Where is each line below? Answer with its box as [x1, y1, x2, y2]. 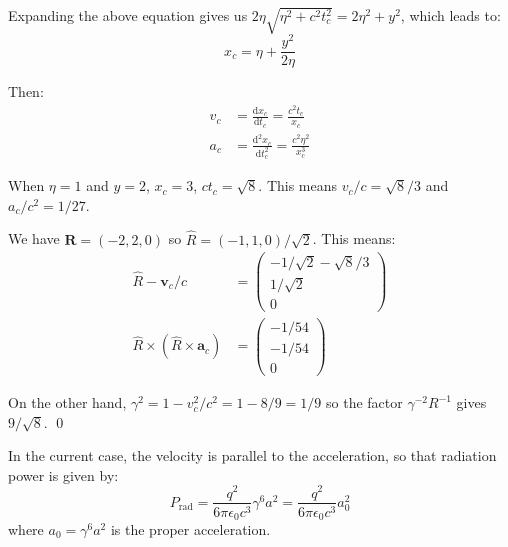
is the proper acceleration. [110, 519, 271, 540]
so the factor [326, 392, 403, 413]
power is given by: [8, 464, 119, 485]
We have [8, 228, 60, 249]
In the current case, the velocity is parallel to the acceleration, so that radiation [8, 445, 497, 466]
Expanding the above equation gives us [8, 5, 248, 25]
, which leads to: [400, 5, 501, 25]
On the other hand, [8, 392, 127, 413]
